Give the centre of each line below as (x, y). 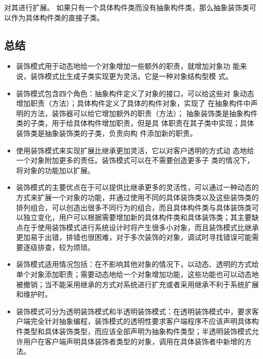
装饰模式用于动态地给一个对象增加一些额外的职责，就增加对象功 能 (128, 66)
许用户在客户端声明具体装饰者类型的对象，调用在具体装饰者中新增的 (130, 341)
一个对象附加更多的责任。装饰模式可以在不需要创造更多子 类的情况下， (135, 160)
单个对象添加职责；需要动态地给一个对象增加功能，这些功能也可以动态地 (137, 274)
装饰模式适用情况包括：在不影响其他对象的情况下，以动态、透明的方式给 (137, 264)
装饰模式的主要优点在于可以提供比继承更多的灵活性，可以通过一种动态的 (137, 187)
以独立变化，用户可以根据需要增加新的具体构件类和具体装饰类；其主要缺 (137, 217)
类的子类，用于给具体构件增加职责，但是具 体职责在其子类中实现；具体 (135, 123)
